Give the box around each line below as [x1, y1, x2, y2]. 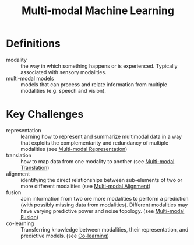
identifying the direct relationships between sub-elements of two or [20, 176, 182, 183]
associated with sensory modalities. [20, 68, 107, 75]
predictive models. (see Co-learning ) [20, 232, 110, 239]
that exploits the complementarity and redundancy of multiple [20, 139, 169, 146]
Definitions [6, 37, 61, 50]
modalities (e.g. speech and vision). [20, 87, 107, 94]
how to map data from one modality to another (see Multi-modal [20, 157, 175, 164]
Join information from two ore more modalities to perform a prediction [20, 195, 189, 202]
